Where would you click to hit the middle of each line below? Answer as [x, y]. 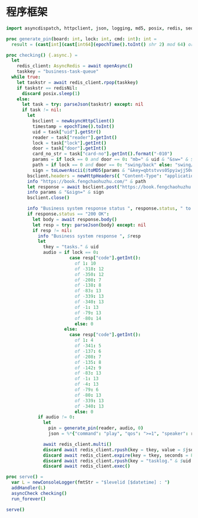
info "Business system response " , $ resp [89, 236]
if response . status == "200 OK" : [68, 214]
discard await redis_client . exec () [87, 466]
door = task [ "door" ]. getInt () [70, 148]
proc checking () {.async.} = [42, 55]
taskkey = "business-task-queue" [58, 71]
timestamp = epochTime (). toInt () [73, 126]
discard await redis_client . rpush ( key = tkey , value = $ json [120, 449]
